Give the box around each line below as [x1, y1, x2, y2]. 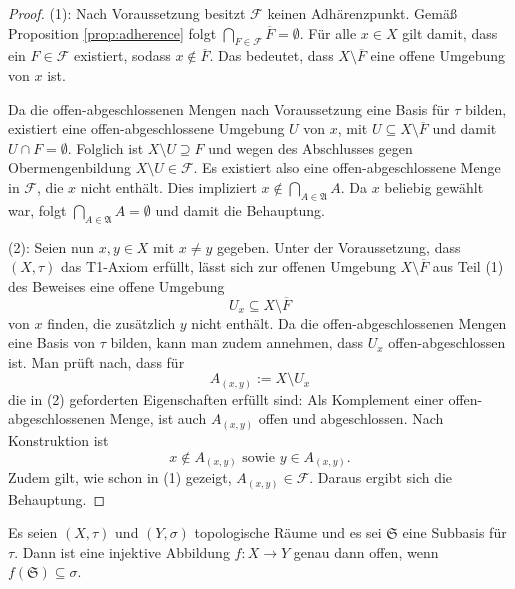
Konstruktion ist [8, 429, 109, 450]
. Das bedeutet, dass [209, 45, 334, 66]
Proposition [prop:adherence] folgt [8, 22, 217, 43]
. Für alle [299, 22, 357, 43]
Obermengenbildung [8, 157, 131, 178]
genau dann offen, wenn [293, 541, 439, 562]
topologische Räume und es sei [194, 522, 382, 543]
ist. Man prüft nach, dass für [8, 351, 185, 372]
